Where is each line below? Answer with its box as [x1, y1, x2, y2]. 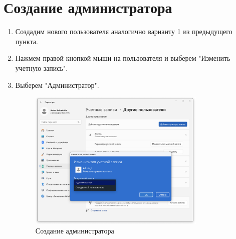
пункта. [15, 36, 38, 46]
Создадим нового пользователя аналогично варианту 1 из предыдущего [15, 26, 232, 37]
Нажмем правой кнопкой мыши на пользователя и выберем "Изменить [15, 53, 230, 63]
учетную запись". [15, 62, 68, 73]
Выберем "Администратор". [15, 79, 99, 90]
